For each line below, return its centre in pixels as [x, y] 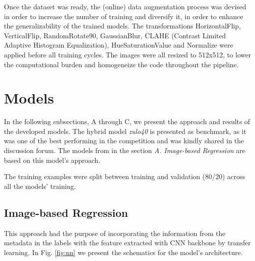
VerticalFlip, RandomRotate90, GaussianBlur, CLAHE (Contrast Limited [115, 35]
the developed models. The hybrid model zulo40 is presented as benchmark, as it [125, 131]
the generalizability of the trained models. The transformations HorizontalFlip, [122, 26]
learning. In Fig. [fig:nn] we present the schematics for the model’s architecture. [123, 252]
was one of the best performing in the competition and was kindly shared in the [124, 141]
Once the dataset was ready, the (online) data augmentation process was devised [125, 6]
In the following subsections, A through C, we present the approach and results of [127, 121]
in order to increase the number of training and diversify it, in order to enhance [124, 16]
